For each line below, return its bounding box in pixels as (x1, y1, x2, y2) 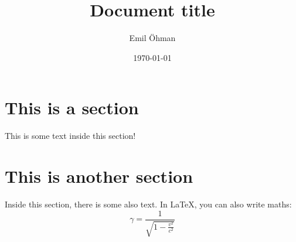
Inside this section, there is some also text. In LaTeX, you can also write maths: (5, 197, 292, 210)
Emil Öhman (129, 32, 176, 44)
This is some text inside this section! (5, 129, 136, 142)
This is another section (5, 164, 193, 188)
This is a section (5, 96, 139, 120)
